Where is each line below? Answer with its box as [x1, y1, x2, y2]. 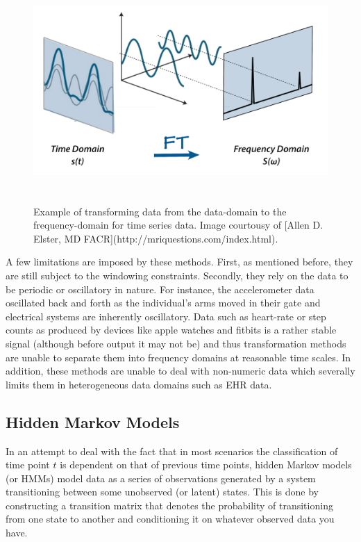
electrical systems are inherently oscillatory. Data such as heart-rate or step [6, 309, 326, 323]
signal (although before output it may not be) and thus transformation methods [6, 336, 346, 350]
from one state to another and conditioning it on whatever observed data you [6, 511, 335, 526]
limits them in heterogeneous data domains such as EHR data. [6, 377, 272, 391]
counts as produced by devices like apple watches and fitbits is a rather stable [6, 322, 337, 337]
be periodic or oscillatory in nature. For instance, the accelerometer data [6, 281, 314, 296]
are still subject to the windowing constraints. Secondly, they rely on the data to [6, 268, 349, 282]
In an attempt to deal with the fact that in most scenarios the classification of [6, 443, 338, 458]
